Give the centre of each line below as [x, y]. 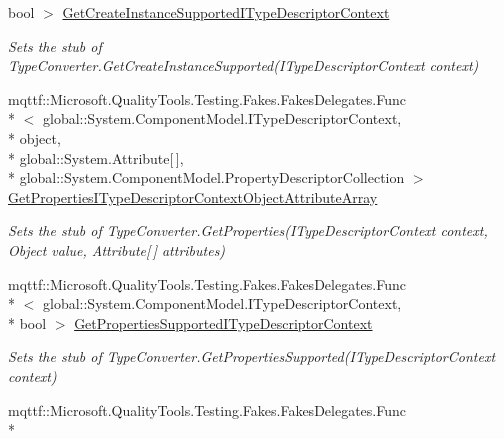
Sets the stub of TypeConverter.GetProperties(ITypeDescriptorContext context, [248, 230]
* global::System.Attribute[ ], [96, 157]
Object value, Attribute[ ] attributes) [117, 249]
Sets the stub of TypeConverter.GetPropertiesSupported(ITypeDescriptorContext [252, 356]
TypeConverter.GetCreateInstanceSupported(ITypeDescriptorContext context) [243, 65]
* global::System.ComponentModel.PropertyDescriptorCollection [206, 177]
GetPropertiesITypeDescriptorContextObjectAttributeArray [193, 196]
